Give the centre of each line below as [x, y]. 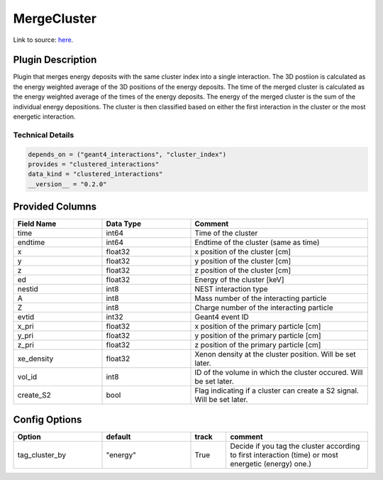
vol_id [27, 377]
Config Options [48, 419]
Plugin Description [55, 60]
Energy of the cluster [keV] [239, 280]
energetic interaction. [44, 116]
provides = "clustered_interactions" [94, 164]
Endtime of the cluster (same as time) [257, 243]
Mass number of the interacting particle [261, 298]
